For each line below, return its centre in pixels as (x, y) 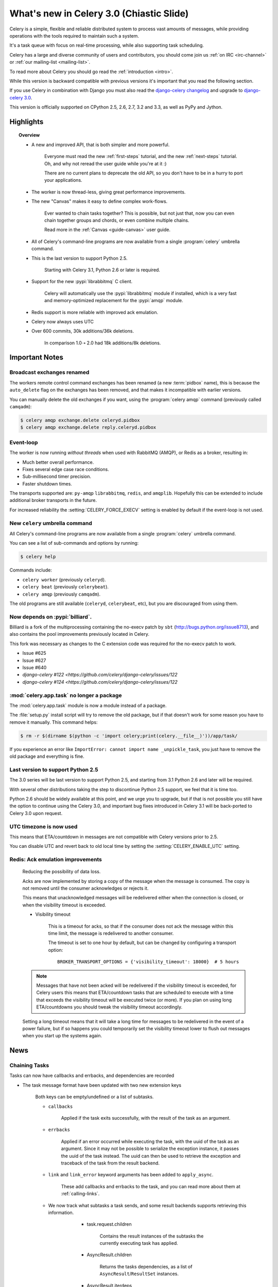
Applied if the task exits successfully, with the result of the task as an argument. (146, 1118)
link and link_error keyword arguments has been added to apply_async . (131, 1175)
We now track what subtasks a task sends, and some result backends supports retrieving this (147, 1205)
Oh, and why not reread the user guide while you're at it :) (106, 163)
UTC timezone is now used (44, 826)
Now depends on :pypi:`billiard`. (51, 617)
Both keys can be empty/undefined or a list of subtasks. (94, 1097)
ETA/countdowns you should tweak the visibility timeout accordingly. (109, 1007)
